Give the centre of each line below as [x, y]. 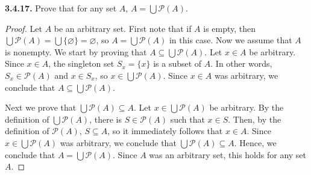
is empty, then [230, 28]
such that [187, 119]
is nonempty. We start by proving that [76, 51]
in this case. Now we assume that [231, 40]
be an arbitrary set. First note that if [123, 28]
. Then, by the [255, 119]
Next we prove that [41, 107]
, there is [105, 119]
